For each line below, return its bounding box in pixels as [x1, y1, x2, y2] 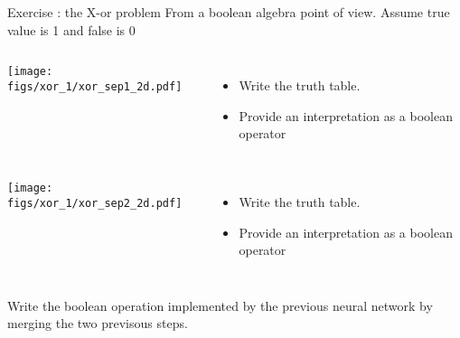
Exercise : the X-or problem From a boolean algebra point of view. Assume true [7, 3, 450, 21]
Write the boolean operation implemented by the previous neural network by [7, 296, 433, 315]
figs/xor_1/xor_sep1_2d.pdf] [7, 80, 183, 93]
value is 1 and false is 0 [7, 20, 136, 39]
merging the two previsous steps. [7, 314, 188, 333]
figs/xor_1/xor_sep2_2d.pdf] [7, 196, 183, 210]
